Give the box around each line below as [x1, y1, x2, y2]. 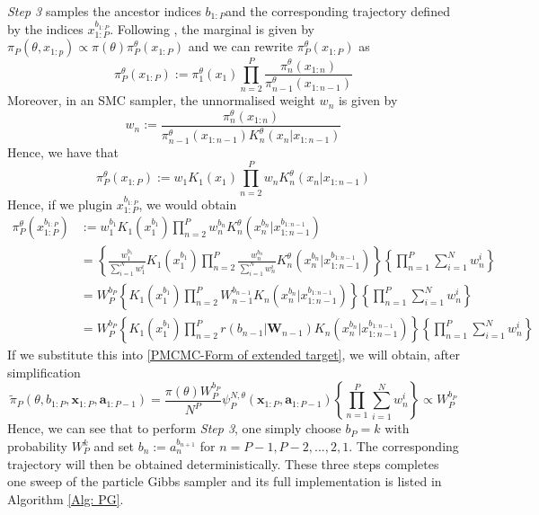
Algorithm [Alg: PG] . [7, 489, 124, 508]
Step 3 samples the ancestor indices [7, 2, 201, 20]
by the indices [7, 19, 84, 38]
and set [93, 437, 134, 456]
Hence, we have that [7, 142, 119, 161]
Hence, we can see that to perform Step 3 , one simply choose [7, 419, 341, 438]
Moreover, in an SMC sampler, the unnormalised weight [7, 91, 315, 110]
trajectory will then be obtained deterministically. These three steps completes [7, 454, 439, 473]
